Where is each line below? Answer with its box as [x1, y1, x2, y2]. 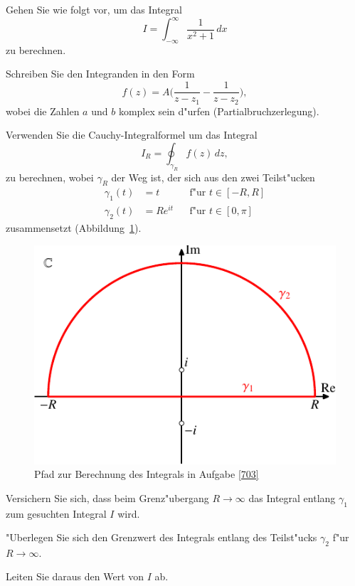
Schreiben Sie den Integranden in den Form [6, 66, 195, 81]
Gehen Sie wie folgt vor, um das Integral [6, 2, 182, 16]
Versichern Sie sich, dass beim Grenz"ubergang [6, 490, 209, 505]
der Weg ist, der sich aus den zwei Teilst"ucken [111, 169, 315, 184]
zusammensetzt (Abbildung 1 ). [6, 220, 142, 235]
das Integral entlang [248, 490, 336, 505]
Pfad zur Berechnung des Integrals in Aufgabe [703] [34, 467, 259, 481]
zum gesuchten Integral [6, 506, 107, 521]
